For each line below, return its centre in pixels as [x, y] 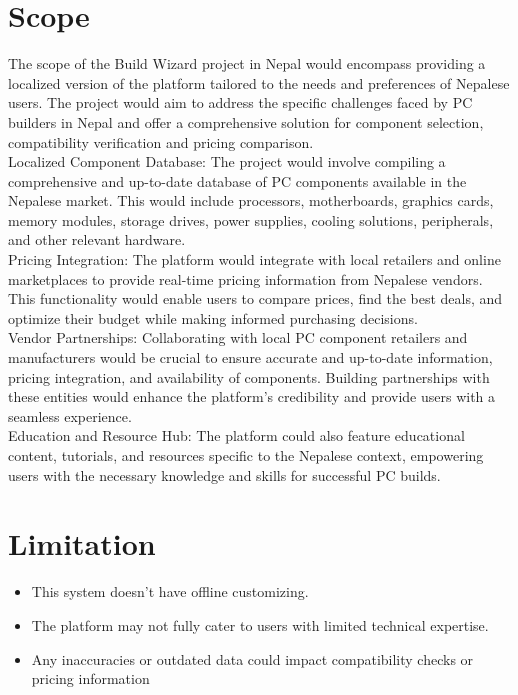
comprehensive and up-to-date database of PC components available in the [237, 180]
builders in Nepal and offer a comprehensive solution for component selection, [246, 121]
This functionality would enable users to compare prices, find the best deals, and [255, 298]
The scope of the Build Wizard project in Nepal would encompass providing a [247, 63]
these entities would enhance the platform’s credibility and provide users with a [252, 396]
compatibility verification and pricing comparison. [161, 141]
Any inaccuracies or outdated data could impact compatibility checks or [252, 658]
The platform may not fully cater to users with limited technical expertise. [260, 624]
